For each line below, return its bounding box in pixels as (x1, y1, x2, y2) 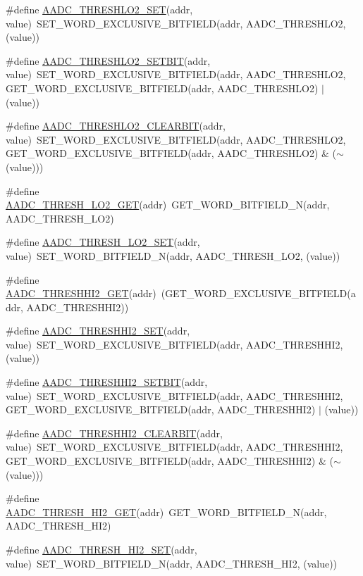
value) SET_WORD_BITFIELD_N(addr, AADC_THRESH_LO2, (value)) (6, 248, 340, 263)
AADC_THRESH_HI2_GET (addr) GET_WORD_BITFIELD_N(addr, (6, 504, 327, 519)
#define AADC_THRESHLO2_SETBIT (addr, (6, 53, 211, 68)
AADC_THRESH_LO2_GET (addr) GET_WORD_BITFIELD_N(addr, (6, 197, 330, 212)
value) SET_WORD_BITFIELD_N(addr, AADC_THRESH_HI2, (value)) (6, 556, 338, 570)
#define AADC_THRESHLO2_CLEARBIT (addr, (6, 118, 226, 133)
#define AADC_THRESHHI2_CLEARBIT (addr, (6, 425, 223, 440)
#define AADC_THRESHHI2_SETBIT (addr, (6, 375, 208, 389)
